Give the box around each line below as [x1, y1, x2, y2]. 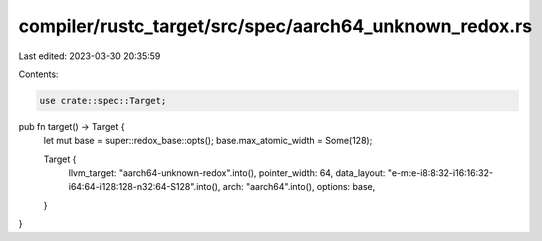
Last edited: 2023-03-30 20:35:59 [18, 50, 161, 62]
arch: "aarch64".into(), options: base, [222, 181, 376, 193]
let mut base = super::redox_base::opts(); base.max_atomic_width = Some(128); [43, 135, 373, 147]
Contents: [18, 68, 59, 80]
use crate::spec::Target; [39, 95, 167, 106]
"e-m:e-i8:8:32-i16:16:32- [387, 167, 494, 179]
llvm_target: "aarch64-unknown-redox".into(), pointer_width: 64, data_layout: [68, 167, 386, 179]
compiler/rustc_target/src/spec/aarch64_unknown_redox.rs [18, 15, 533, 37]
